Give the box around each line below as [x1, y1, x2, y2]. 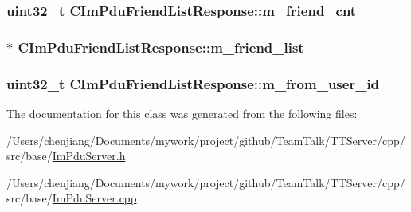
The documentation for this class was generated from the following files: [6, 104, 358, 121]
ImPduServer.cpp [52, 190, 137, 206]
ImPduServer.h [52, 147, 126, 164]
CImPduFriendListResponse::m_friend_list [18, 37, 304, 57]
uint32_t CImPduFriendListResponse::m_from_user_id [6, 73, 380, 93]
